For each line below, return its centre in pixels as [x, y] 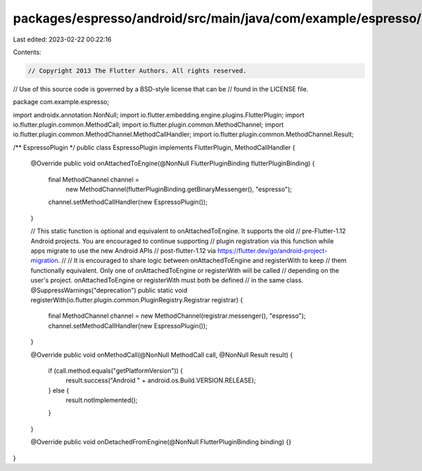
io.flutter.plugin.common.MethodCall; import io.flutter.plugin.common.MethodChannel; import [148, 125]
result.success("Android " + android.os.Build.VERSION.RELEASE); [161, 380]
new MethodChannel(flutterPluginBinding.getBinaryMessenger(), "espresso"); [179, 189]
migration [45, 261]
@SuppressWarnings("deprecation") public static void [109, 290]
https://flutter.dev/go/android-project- [272, 250]
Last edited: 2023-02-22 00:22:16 [62, 39]
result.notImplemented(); [102, 400]
